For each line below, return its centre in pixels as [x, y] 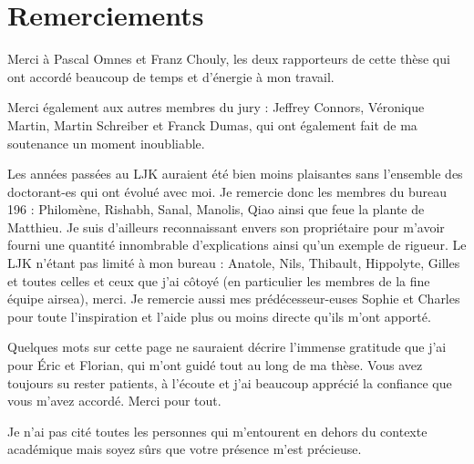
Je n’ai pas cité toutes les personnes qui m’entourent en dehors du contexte [217, 431]
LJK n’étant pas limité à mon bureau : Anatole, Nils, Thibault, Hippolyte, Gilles [234, 263]
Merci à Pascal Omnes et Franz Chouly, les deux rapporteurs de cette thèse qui [229, 59]
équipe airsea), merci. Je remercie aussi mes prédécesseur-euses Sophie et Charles [234, 299]
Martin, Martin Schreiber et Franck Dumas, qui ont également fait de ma [212, 124]
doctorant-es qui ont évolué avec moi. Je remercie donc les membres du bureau [227, 191]
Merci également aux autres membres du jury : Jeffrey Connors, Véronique [216, 107]
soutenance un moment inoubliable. [106, 143]
